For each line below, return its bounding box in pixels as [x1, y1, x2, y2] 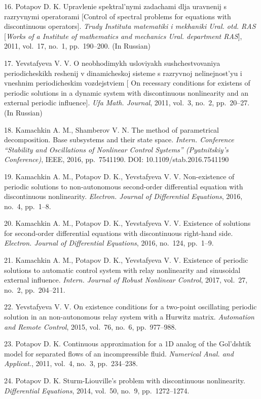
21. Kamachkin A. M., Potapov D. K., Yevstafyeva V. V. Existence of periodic [4, 255, 248, 265]
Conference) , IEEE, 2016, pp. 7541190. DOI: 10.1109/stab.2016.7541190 [4, 154, 229, 165]
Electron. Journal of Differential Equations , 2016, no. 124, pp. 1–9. [4, 237, 214, 248]
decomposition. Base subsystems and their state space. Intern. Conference [4, 134, 234, 145]
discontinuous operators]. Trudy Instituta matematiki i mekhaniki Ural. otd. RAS [4, 21, 256, 31]
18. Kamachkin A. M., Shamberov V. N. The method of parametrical [4, 124, 219, 135]
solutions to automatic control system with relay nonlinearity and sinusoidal [4, 264, 241, 275]
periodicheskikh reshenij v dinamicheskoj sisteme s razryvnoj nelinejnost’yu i [4, 67, 242, 78]
